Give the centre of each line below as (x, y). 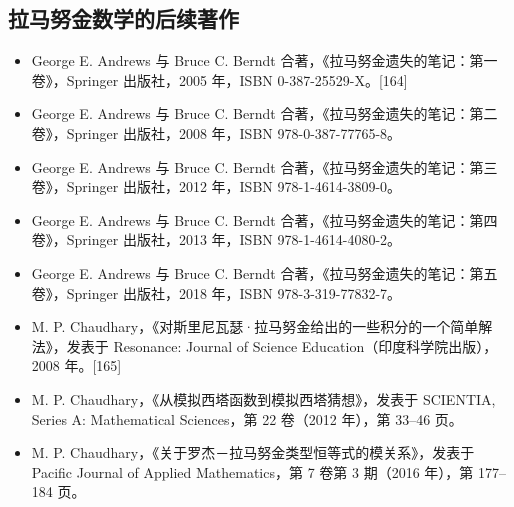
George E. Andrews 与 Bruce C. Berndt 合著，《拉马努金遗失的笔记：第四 (264, 219)
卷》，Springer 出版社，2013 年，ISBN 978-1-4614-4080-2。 (216, 239)
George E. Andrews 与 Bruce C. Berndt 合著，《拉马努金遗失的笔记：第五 (264, 272)
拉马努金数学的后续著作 (123, 18)
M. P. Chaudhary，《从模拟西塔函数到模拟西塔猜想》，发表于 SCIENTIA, (263, 398)
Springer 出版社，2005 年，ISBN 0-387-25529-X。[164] (237, 79)
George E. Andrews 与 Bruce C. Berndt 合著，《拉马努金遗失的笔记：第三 (264, 166)
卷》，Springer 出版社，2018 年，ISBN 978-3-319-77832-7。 (216, 292)
